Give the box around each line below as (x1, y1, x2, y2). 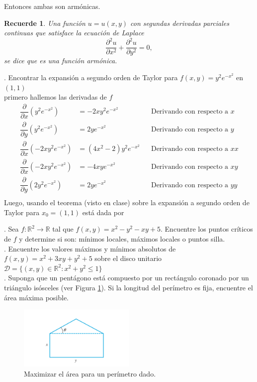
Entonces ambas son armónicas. (4, 1, 100, 11)
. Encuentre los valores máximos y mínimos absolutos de (4, 243, 176, 254)
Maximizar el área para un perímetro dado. (24, 368, 156, 379)
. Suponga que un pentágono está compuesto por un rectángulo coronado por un (4, 272, 249, 283)
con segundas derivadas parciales (130, 17, 230, 28)
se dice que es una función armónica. (4, 55, 117, 66)
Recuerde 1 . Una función (4, 17, 86, 28)
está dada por (82, 207, 124, 217)
